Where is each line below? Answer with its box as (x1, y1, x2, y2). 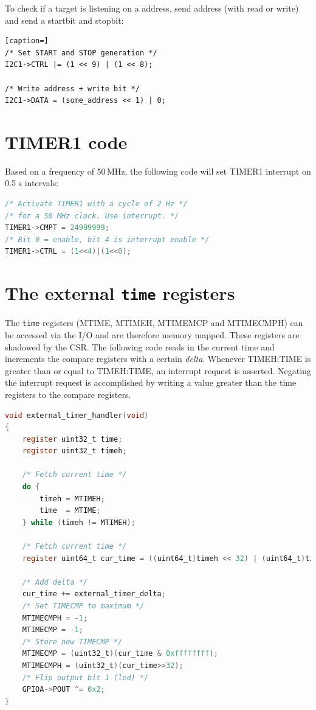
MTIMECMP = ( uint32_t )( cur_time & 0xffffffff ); (22, 649, 218, 658)
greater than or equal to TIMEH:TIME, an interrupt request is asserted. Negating (5, 364, 311, 377)
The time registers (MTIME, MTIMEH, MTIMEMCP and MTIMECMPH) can (5, 316, 303, 329)
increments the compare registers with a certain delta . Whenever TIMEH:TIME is (5, 352, 311, 365)
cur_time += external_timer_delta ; (22, 590, 166, 599)
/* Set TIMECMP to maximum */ (22, 602, 145, 610)
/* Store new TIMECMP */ (22, 637, 123, 646)
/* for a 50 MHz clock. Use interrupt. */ (5, 211, 179, 220)
